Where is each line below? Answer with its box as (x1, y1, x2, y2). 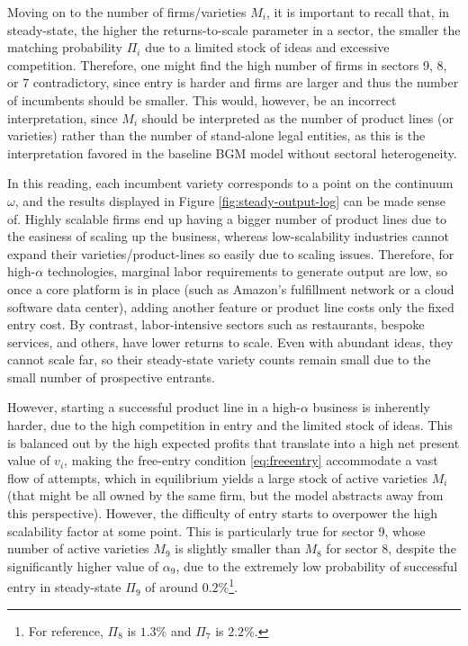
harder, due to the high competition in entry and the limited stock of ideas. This (7, 416, 453, 435)
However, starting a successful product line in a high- (7, 398, 301, 417)
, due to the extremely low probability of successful (175, 556, 458, 575)
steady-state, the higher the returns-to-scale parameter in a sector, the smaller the (7, 20, 461, 39)
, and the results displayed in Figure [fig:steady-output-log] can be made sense (14, 191, 446, 210)
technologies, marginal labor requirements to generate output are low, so (47, 262, 447, 281)
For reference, (28, 621, 103, 640)
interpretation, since (7, 108, 118, 127)
